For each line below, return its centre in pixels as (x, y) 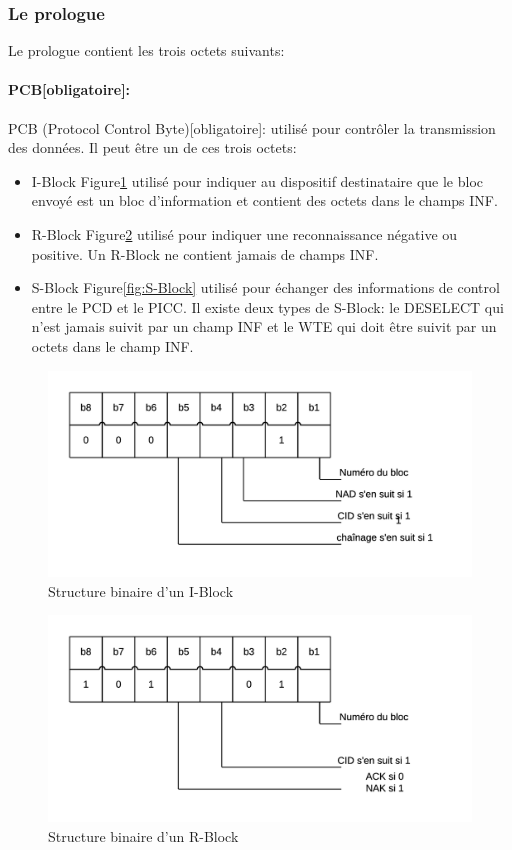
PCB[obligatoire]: (69, 89)
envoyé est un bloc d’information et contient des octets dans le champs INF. (264, 200)
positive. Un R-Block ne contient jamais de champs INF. (205, 253)
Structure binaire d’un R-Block (143, 835)
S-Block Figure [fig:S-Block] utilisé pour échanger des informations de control (265, 287)
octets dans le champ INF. (112, 345)
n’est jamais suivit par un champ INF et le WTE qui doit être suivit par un (264, 326)
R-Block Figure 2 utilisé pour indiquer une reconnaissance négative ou (244, 233)
